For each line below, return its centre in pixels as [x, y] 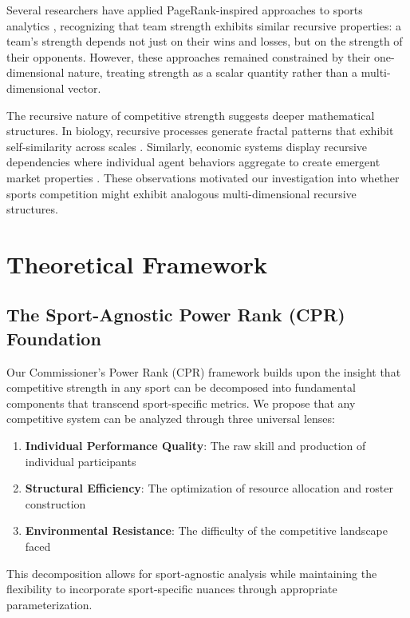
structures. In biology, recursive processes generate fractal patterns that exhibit [200, 131]
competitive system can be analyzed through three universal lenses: [171, 419]
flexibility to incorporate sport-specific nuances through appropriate [172, 589]
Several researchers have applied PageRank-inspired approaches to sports [185, 10]
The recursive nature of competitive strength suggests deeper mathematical [191, 115]
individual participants [81, 461]
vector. [85, 88]
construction [55, 503]
